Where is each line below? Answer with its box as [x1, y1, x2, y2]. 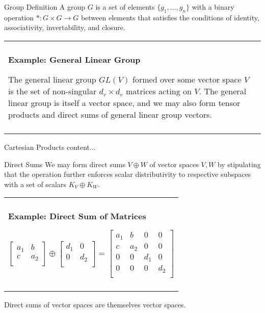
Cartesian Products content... [4, 141, 96, 152]
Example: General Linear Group [8, 53, 141, 65]
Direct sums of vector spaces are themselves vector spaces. [4, 299, 186, 310]
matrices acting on [125, 85, 192, 97]
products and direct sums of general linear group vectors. [8, 108, 212, 120]
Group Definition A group [4, 2, 86, 12]
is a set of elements [95, 2, 155, 12]
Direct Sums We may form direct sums [4, 159, 125, 169]
